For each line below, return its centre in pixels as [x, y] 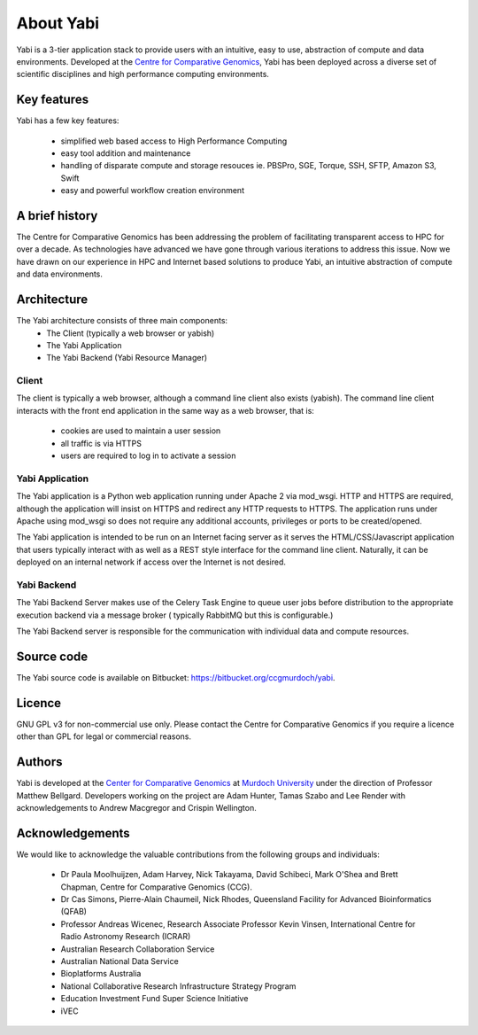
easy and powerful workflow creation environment [153, 191]
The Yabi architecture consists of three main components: [122, 321]
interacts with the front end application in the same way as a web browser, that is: [165, 410]
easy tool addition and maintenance [126, 153]
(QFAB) [74, 912]
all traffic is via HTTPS [101, 443]
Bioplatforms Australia [101, 974]
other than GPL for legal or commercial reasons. [104, 736]
